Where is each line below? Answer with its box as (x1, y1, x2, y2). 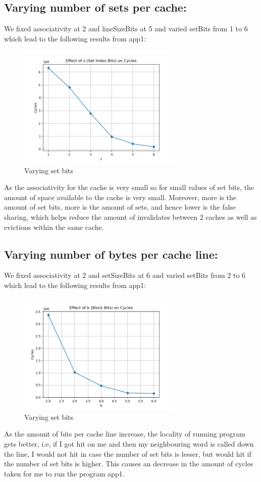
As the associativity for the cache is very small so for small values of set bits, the (4, 182, 254, 192)
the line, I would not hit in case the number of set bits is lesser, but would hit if (4, 448, 251, 459)
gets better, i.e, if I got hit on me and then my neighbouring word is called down (4, 438, 254, 449)
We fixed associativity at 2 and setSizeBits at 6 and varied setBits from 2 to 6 (4, 270, 246, 280)
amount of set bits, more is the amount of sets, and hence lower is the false (4, 202, 236, 212)
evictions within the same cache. (4, 221, 104, 232)
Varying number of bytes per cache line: (4, 246, 218, 262)
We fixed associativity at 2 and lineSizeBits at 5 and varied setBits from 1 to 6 (4, 23, 248, 34)
